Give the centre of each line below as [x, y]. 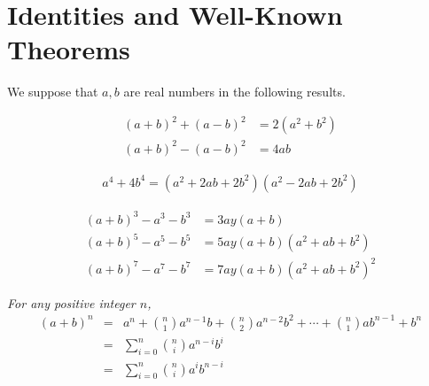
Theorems [69, 49]
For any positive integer [71, 302]
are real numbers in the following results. [234, 92]
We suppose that [53, 92]
